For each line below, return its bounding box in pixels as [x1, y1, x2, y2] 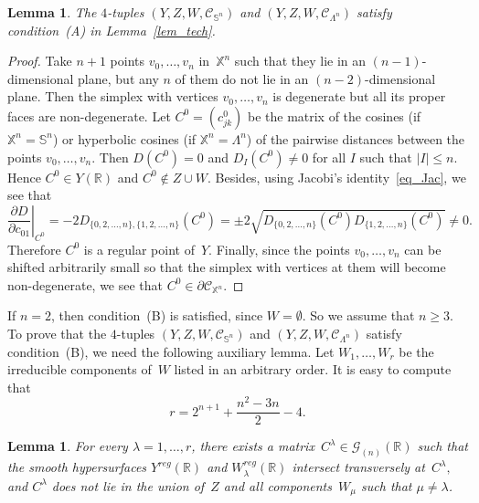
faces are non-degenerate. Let [7, 106, 171, 125]
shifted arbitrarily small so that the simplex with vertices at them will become [7, 257, 446, 277]
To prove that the [7, 323, 107, 342]
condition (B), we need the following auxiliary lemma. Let [7, 341, 335, 361]
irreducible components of [7, 360, 152, 379]
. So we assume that [302, 306, 415, 325]
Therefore [7, 239, 61, 258]
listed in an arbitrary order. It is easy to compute [174, 360, 452, 379]
